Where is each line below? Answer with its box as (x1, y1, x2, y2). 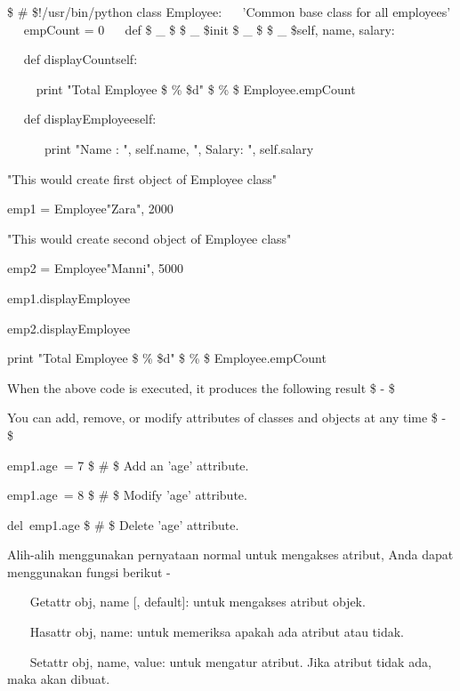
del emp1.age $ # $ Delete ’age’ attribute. (7, 515, 239, 534)
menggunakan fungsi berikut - (7, 562, 171, 581)
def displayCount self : (23, 50, 138, 68)
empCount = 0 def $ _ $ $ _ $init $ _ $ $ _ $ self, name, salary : (23, 20, 395, 38)
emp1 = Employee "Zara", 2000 (7, 199, 174, 218)
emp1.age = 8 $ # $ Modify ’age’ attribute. (7, 486, 247, 504)
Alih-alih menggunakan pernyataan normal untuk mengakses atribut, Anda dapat (7, 545, 454, 564)
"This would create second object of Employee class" (7, 229, 292, 247)
